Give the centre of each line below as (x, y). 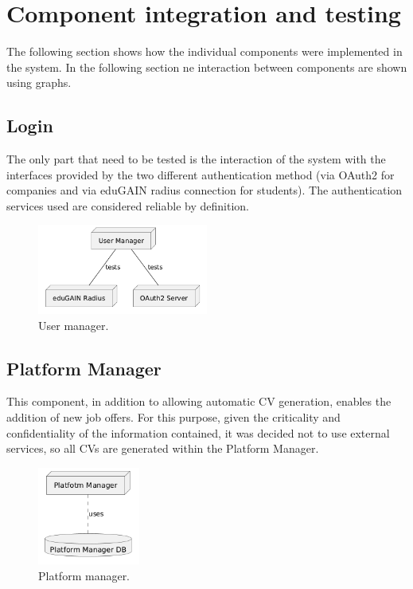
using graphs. (39, 82)
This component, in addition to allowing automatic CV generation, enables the (199, 401)
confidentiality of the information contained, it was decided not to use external (198, 432)
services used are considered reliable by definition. (128, 205)
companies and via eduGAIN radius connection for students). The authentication (205, 190)
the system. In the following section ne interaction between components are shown (207, 67)
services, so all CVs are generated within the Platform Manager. (163, 448)
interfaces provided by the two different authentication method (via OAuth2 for (201, 174)
